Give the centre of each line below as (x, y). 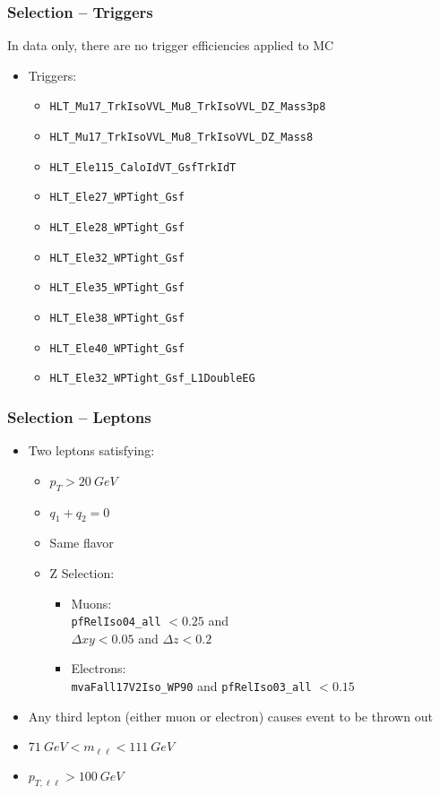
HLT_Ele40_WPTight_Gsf (117, 348)
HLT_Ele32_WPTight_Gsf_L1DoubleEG (152, 379)
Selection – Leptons (79, 416)
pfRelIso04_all (116, 622)
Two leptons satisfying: (91, 450)
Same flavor (82, 543)
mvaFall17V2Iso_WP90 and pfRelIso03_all (191, 686)
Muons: (91, 603)
